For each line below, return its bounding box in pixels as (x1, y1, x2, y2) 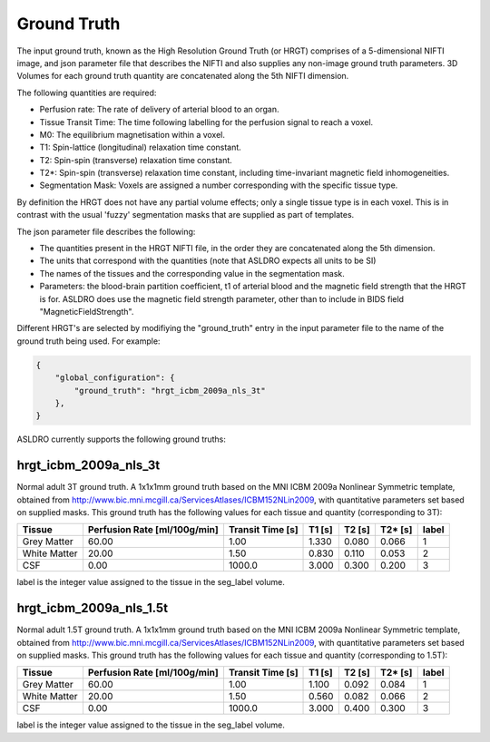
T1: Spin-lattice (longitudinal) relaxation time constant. (39, 142, 242, 153)
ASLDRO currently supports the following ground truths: (16, 434, 227, 444)
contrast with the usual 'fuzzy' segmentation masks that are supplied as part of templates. (16, 210, 355, 220)
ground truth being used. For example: (16, 336, 161, 347)
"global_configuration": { (54, 373, 176, 383)
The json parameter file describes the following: (16, 226, 196, 237)
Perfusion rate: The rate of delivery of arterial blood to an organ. (39, 104, 279, 115)
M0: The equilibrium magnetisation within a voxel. (39, 129, 226, 140)
